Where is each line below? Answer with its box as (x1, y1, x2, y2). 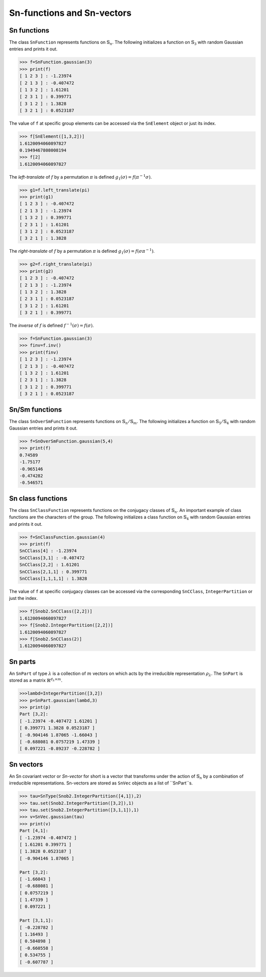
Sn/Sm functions (9, 405, 62, 414)
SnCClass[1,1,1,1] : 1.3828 (19, 576, 87, 582)
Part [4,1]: (19, 828, 49, 834)
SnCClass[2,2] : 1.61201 (19, 562, 80, 568)
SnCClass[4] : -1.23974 (19, 548, 77, 554)
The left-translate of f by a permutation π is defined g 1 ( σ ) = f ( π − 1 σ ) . (9, 173, 152, 181)
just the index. (9, 595, 38, 601)
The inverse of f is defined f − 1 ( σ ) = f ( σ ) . (9, 322, 94, 328)
